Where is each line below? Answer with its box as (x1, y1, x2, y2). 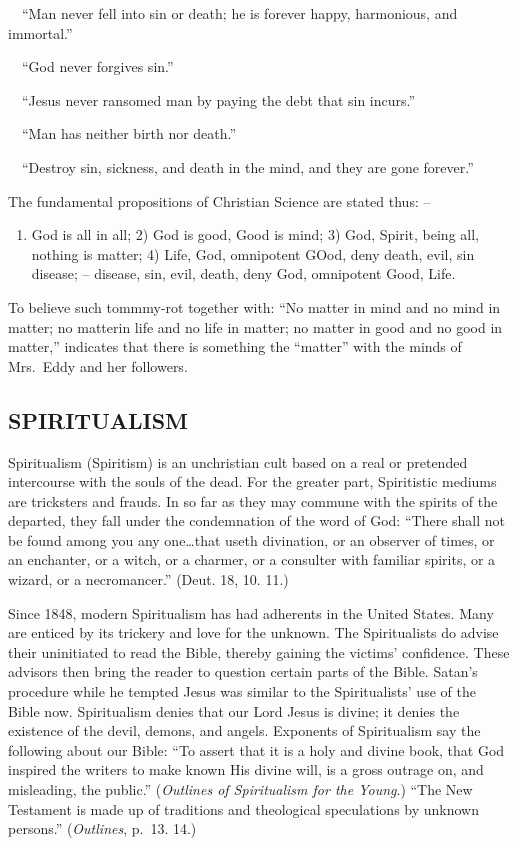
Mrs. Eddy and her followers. (8, 355, 188, 376)
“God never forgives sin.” (21, 56, 174, 77)
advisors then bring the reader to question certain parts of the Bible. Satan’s (8, 661, 478, 682)
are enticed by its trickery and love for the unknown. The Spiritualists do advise (8, 622, 499, 643)
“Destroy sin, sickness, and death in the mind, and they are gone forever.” (21, 156, 474, 177)
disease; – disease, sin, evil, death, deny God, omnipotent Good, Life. (31, 263, 456, 284)
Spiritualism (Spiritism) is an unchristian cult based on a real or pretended (8, 451, 468, 472)
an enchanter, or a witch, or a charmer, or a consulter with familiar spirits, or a (8, 549, 496, 570)
